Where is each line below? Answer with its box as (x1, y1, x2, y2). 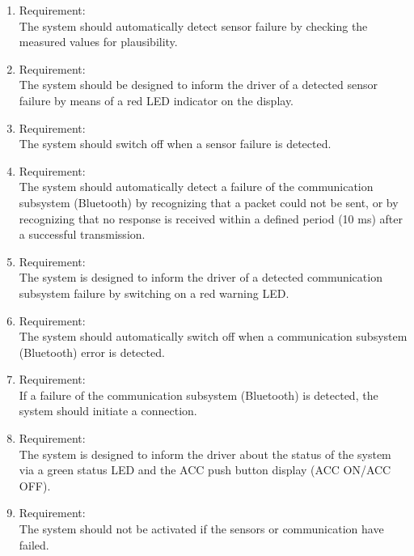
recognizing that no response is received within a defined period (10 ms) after (19, 210, 403, 227)
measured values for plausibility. (19, 33, 178, 50)
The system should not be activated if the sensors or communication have (19, 520, 384, 537)
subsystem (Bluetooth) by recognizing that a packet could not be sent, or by (19, 193, 399, 210)
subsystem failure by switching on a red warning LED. (19, 284, 289, 301)
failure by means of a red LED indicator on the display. (19, 91, 294, 108)
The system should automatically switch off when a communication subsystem (19, 328, 408, 345)
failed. (19, 536, 49, 553)
